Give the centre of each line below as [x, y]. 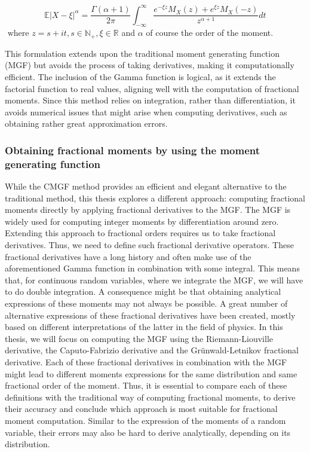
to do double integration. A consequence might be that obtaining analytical [143, 291]
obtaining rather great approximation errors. [86, 123]
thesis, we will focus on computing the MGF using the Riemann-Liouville [139, 338]
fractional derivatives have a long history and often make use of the [128, 256]
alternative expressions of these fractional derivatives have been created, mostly [150, 315]
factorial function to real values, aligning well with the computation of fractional [152, 88]
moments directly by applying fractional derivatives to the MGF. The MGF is [148, 210]
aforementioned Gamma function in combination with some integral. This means [152, 268]
